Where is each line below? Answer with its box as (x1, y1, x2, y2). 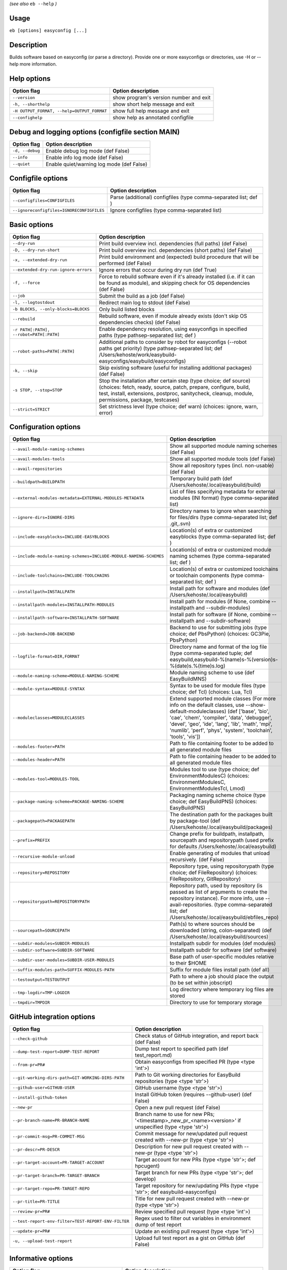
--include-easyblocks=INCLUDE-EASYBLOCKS (12, 534, 110, 539)
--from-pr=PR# (12, 1062, 45, 1068)
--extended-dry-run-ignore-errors (12, 267, 92, 273)
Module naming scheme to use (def (169, 669, 255, 676)
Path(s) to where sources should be (169, 920, 255, 928)
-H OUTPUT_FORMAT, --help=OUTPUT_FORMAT (12, 108, 107, 114)
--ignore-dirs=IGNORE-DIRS (12, 515, 75, 520)
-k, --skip (12, 368, 38, 373)
